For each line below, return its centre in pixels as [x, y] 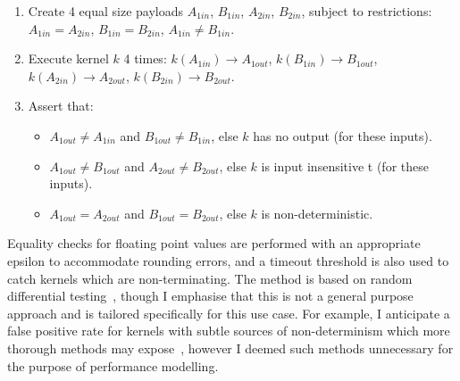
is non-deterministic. [317, 213]
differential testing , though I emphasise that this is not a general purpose [210, 296]
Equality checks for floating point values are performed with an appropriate [214, 243]
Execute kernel [68, 58]
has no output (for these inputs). [343, 135]
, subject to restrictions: [367, 11]
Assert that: [61, 106]
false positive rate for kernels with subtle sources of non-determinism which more [229, 331]
